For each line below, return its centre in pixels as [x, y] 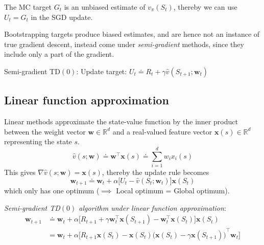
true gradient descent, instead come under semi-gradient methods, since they [124, 44]
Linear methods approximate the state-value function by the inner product [121, 121]
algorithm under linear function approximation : [152, 207]
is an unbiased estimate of [105, 7]
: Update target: [102, 71]
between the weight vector [45, 131]
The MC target [28, 7]
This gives [20, 172]
